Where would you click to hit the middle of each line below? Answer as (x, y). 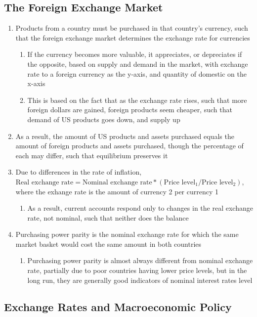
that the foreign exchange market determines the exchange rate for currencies (133, 37)
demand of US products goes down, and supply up (104, 119)
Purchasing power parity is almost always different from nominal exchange (140, 260)
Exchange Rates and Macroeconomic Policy (118, 306)
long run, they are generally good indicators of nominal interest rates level (140, 280)
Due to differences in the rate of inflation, (79, 172)
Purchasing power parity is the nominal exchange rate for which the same (127, 234)
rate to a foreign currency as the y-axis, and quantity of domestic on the (137, 73)
